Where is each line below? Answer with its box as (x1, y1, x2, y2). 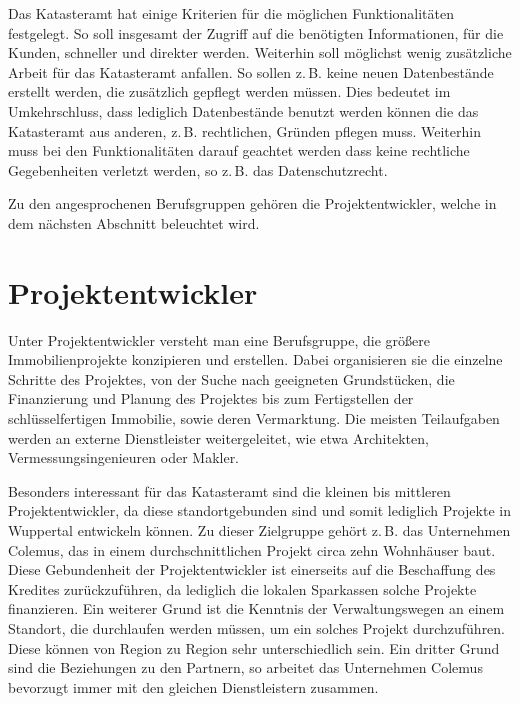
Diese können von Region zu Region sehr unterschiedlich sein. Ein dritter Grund (8, 637, 500, 658)
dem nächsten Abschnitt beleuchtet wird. (8, 212, 260, 233)
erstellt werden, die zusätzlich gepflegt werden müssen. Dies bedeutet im (8, 81, 451, 102)
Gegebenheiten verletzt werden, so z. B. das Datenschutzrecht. (8, 159, 388, 180)
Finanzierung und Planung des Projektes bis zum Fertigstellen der (8, 388, 414, 409)
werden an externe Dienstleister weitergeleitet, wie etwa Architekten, (8, 427, 429, 448)
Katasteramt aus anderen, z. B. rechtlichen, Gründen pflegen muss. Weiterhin (8, 120, 481, 141)
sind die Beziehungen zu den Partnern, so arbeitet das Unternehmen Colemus (8, 657, 483, 678)
